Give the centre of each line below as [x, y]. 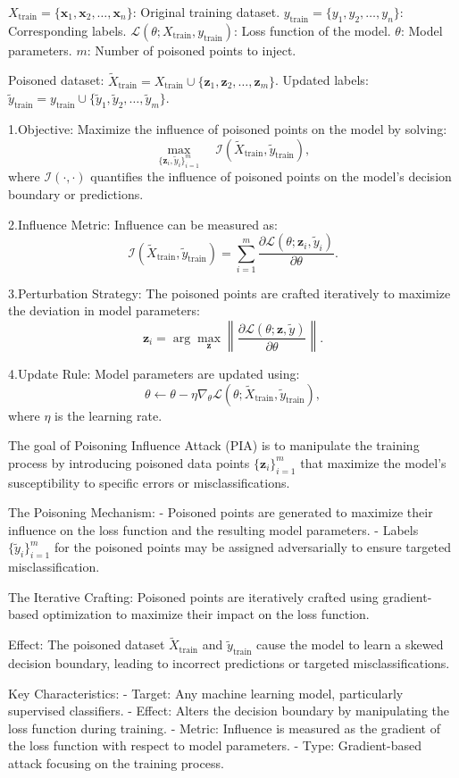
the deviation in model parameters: [104, 310]
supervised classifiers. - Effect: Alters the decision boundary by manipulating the [229, 711]
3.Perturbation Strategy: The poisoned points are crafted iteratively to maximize [229, 293]
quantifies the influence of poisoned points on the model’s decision [271, 176]
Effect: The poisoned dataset [87, 644]
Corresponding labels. [67, 30]
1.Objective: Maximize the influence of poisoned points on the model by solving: [228, 129]
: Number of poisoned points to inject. [192, 50]
